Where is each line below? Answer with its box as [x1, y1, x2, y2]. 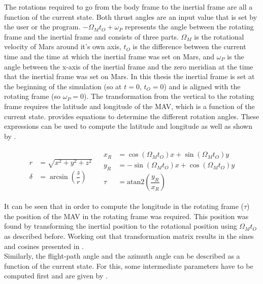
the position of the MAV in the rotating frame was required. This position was [4, 210, 249, 221]
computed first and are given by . [4, 270, 108, 281]
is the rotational [194, 31, 244, 42]
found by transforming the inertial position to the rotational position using [4, 221, 237, 231]
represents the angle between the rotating [124, 21, 254, 32]
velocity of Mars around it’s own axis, [4, 41, 121, 52]
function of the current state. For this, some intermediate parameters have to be [4, 260, 253, 271]
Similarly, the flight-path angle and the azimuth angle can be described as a [4, 251, 240, 261]
